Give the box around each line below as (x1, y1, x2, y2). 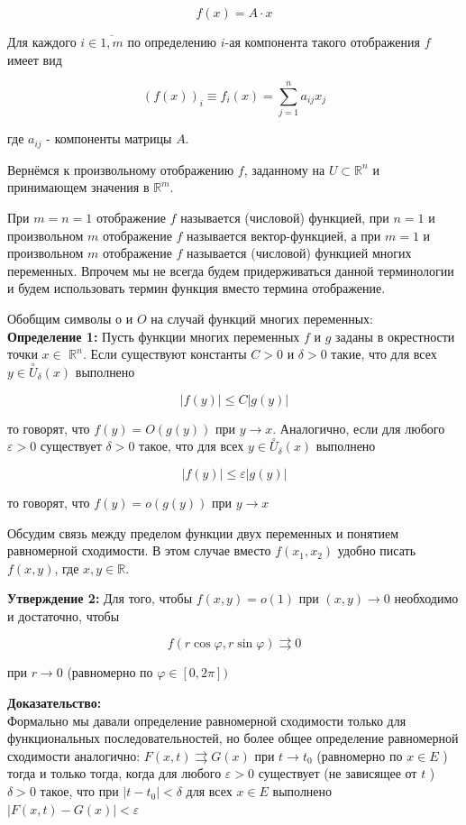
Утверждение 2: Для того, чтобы (7, 589, 193, 608)
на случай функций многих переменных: (151, 308, 373, 327)
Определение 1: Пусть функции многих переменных (7, 326, 300, 345)
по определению (127, 32, 217, 50)
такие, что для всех (331, 344, 437, 363)
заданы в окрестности (335, 326, 455, 345)
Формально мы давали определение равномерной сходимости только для (7, 710, 407, 729)
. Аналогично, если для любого (272, 418, 445, 437)
